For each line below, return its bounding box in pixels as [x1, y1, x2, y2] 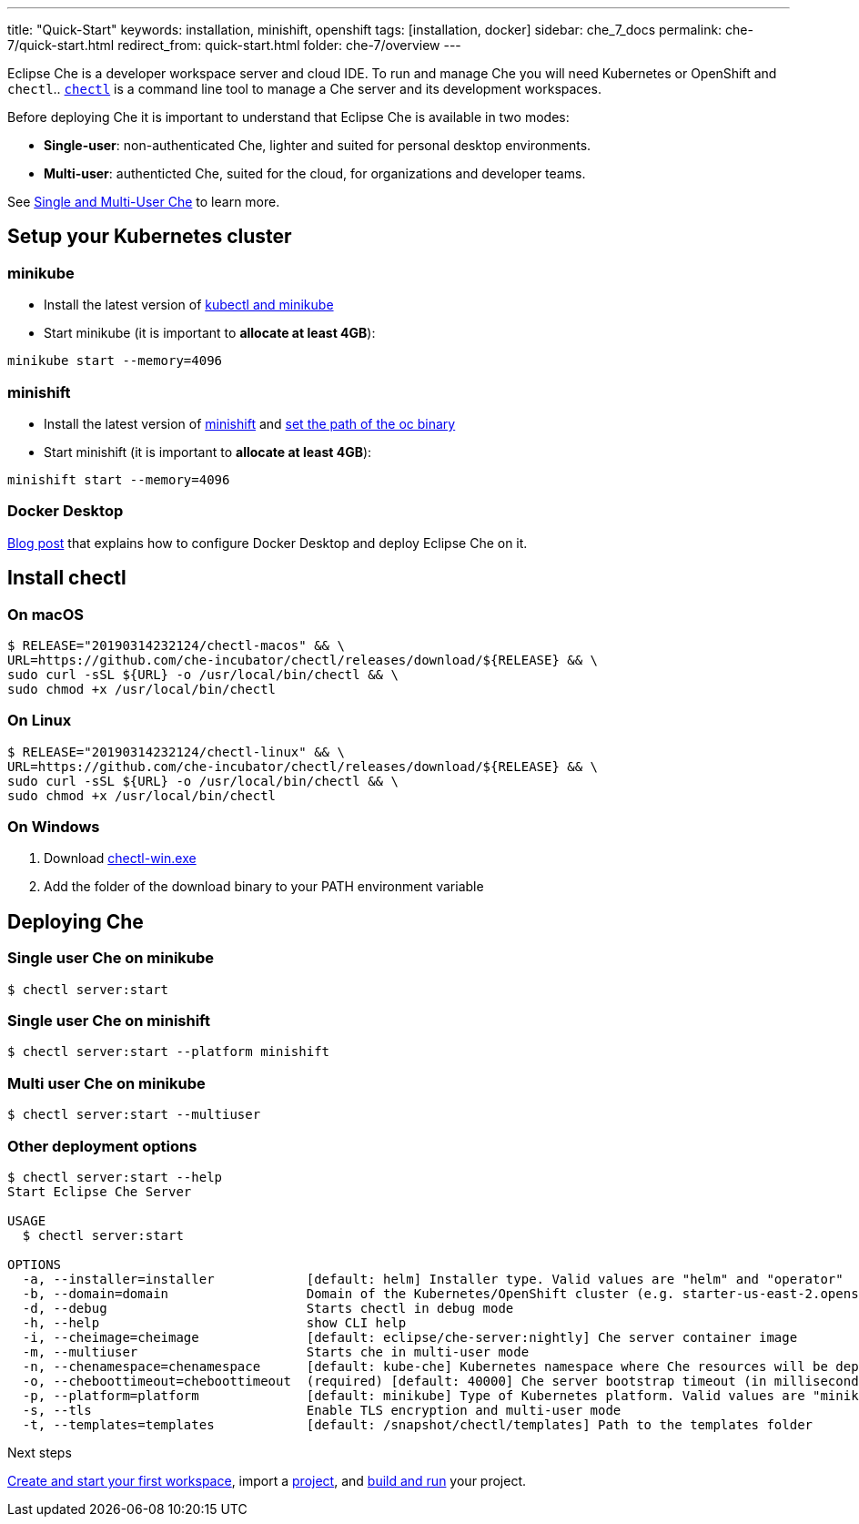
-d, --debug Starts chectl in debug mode [22, 1300, 514, 1316]
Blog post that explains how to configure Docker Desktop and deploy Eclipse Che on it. [7, 534, 528, 551]
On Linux [7, 711, 72, 730]
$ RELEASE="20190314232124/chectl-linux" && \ [7, 744, 345, 759]
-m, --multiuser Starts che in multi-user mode [22, 1344, 530, 1359]
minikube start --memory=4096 [7, 353, 223, 369]
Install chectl [7, 566, 126, 590]
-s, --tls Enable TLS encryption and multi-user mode [22, 1402, 622, 1417]
